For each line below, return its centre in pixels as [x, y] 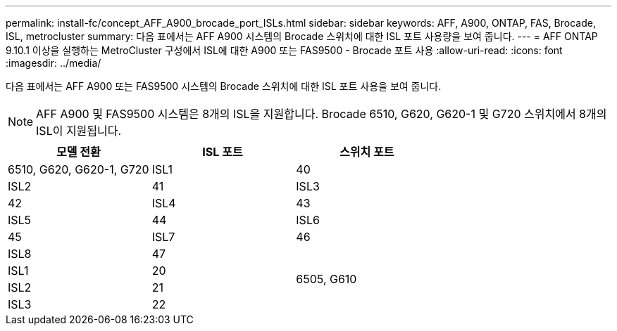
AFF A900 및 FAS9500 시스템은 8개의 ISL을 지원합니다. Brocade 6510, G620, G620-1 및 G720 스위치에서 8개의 [322, 114]
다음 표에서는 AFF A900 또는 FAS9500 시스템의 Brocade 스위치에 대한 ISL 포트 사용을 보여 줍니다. [224, 86]
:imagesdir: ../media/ [54, 63]
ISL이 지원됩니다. [79, 131]
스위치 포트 [367, 152]
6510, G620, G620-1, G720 [79, 169]
